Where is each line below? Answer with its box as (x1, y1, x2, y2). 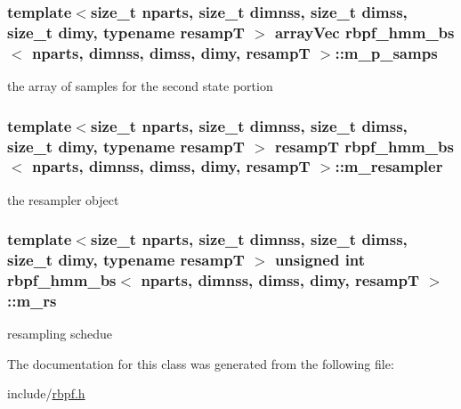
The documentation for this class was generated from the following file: (7, 354, 394, 372)
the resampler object (7, 190, 119, 209)
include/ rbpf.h (7, 384, 85, 403)
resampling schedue (7, 324, 113, 343)
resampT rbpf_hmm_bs (274, 135, 454, 157)
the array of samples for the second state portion (7, 77, 273, 95)
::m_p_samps (335, 41, 438, 63)
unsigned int (274, 249, 366, 271)
